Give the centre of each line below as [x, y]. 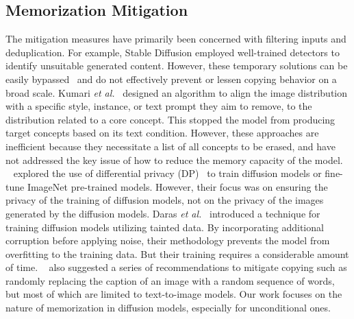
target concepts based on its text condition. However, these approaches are [162, 133]
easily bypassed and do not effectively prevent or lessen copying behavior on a [171, 79]
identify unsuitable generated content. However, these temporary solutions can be [177, 66]
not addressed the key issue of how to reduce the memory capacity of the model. [174, 159]
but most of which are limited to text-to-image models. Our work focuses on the [174, 294]
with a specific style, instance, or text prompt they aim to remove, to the [159, 106]
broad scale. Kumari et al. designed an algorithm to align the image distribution [177, 92]
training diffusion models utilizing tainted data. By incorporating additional [165, 227]
